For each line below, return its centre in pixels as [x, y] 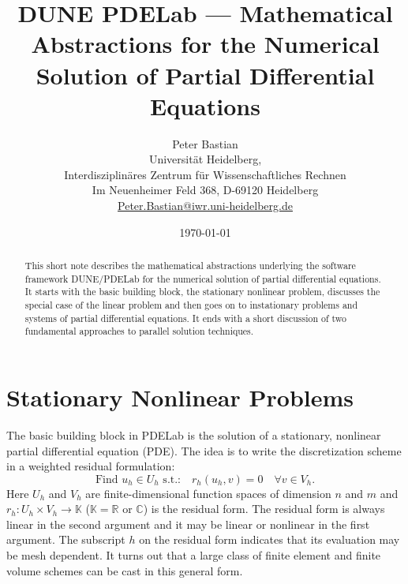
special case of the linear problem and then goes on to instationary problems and [191, 305]
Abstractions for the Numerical [205, 44]
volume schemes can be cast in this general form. [125, 570]
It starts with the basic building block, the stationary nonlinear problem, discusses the [202, 292]
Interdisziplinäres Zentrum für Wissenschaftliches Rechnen [205, 174]
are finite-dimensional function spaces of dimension [208, 493]
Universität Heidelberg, [205, 159]
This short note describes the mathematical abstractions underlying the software [190, 266]
